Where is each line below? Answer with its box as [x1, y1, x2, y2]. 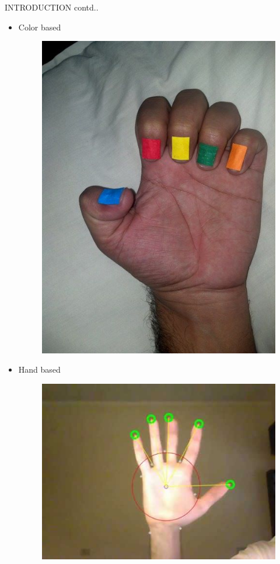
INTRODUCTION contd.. [5, 1, 99, 13]
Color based [18, 20, 61, 33]
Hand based [18, 363, 61, 376]
